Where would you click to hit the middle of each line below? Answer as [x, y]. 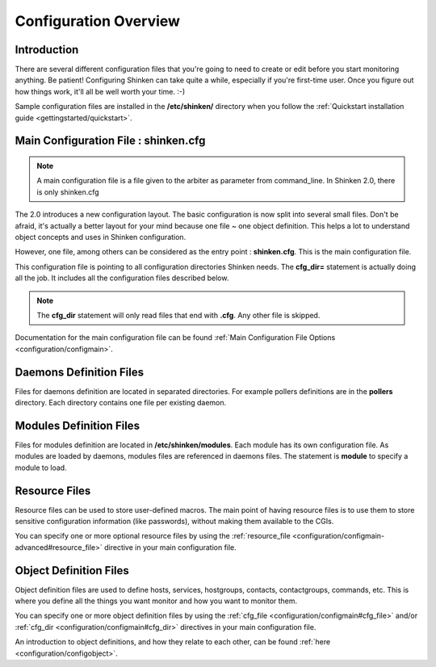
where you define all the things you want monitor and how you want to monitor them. [156, 601]
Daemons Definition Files [80, 372]
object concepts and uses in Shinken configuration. [101, 237]
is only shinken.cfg [68, 192]
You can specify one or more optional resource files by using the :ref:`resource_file [153, 536]
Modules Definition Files [78, 425]
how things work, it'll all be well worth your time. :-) [100, 91]
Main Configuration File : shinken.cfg [110, 141]
